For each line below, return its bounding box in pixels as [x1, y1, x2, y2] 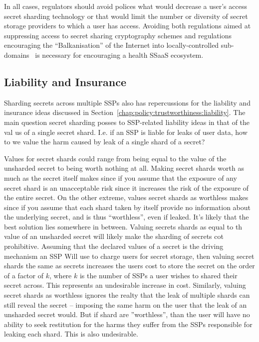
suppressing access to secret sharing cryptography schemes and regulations [4, 30, 232, 40]
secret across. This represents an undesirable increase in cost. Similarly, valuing [4, 280, 246, 290]
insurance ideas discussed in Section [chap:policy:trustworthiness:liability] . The [4, 107, 246, 117]
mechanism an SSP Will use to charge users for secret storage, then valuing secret [4, 250, 255, 261]
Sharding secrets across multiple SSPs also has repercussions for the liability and [4, 97, 251, 108]
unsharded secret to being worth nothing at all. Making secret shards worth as [4, 163, 244, 173]
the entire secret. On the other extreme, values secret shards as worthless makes [4, 192, 249, 203]
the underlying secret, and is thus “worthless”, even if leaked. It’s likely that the [4, 212, 249, 222]
